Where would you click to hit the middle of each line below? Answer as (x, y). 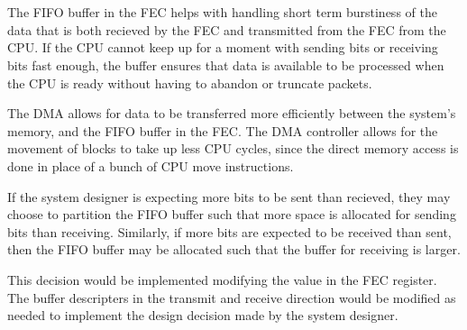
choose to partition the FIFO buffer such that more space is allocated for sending (232, 214)
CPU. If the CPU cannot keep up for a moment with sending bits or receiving (223, 47)
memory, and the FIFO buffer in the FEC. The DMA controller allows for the (223, 130)
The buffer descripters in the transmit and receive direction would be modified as (232, 297)
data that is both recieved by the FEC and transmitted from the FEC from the (227, 29)
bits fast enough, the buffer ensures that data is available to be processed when (226, 64)
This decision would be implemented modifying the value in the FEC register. (222, 279)
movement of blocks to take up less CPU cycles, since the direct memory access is (233, 148)
